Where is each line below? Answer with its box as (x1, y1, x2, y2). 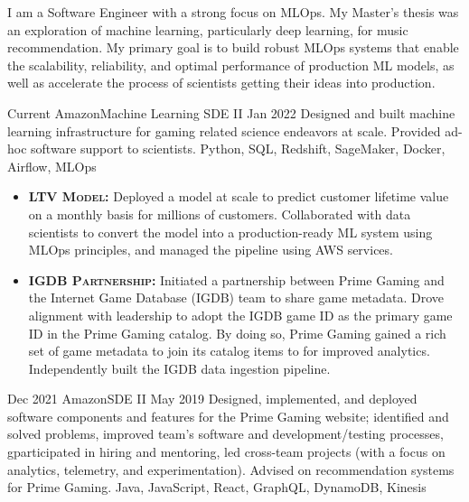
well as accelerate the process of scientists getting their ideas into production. (7, 73, 436, 92)
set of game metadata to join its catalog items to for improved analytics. (28, 341, 430, 360)
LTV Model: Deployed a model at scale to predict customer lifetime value (28, 187, 449, 206)
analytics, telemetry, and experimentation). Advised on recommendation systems (7, 460, 455, 479)
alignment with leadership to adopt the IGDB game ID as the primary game (28, 305, 453, 324)
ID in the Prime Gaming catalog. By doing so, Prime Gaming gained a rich (28, 323, 446, 342)
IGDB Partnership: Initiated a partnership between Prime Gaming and (28, 270, 445, 289)
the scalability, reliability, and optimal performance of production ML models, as (7, 55, 455, 74)
